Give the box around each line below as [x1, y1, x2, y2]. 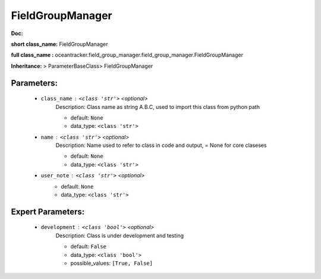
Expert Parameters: [11, 206, 85, 217]
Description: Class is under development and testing [55, 232, 184, 239]
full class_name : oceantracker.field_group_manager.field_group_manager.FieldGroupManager [11, 51, 244, 59]
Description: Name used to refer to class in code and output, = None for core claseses [55, 142, 267, 149]
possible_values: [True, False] [70, 259, 153, 267]
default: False [70, 243, 107, 250]
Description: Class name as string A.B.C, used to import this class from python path [55, 103, 260, 110]
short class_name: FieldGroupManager [11, 40, 108, 48]
